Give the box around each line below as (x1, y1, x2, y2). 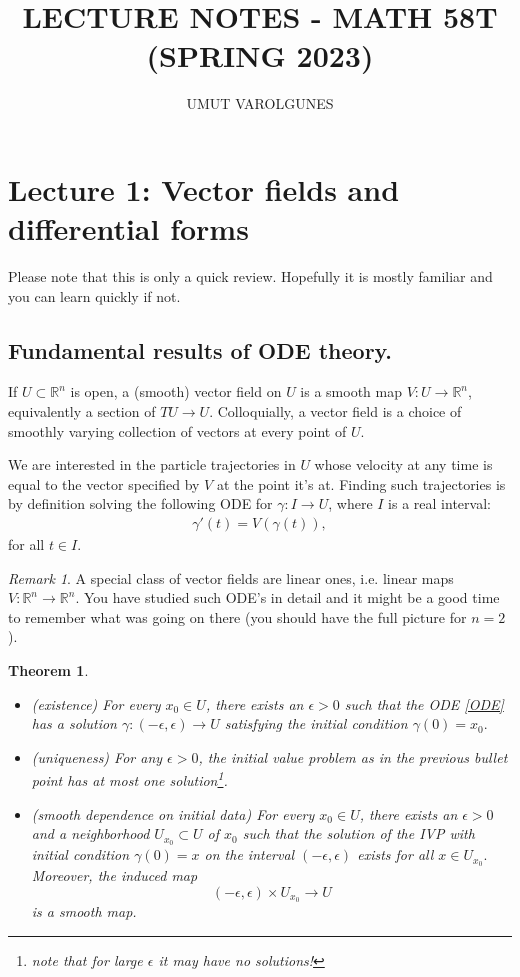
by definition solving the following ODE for (8, 493, 273, 514)
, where (328, 493, 373, 514)
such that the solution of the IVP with (242, 823, 475, 844)
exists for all (357, 844, 434, 865)
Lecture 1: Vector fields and (8, 168, 400, 209)
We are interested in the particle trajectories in (8, 454, 296, 475)
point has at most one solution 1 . (31, 767, 228, 791)
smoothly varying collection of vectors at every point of (8, 420, 347, 441)
